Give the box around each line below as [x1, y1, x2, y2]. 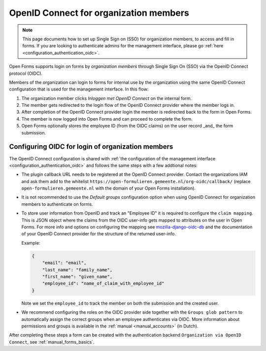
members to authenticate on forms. [21, 201, 93, 207]
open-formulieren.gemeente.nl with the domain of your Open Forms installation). [21, 185, 196, 191]
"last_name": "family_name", [42, 267, 113, 273]
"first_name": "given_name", [42, 274, 113, 279]
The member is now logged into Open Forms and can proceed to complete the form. [21, 116, 193, 122]
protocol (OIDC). [9, 70, 43, 76]
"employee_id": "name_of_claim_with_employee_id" [42, 281, 165, 287]
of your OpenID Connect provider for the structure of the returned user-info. [21, 231, 176, 237]
